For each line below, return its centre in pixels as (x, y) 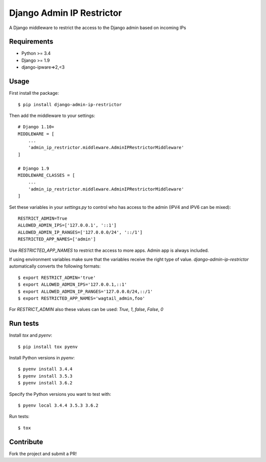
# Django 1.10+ (36, 127)
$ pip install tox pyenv (48, 346)
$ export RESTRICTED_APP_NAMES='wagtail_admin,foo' (82, 298)
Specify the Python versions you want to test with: (60, 394)
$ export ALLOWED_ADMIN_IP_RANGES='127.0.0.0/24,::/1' (85, 291)
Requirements (31, 42)
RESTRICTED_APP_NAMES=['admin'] (57, 239)
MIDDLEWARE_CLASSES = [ (47, 175)
